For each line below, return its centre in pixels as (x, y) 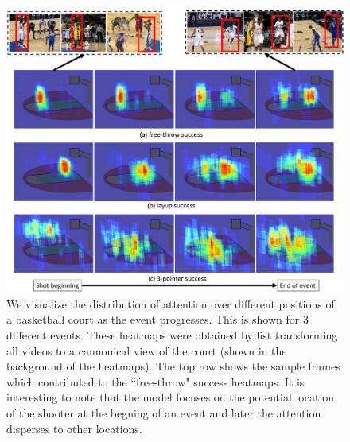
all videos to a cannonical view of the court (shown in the (147, 350)
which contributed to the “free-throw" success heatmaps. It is (156, 381)
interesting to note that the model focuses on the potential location (171, 397)
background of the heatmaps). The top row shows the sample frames (173, 366)
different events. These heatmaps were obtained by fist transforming (172, 335)
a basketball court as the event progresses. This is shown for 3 (157, 319)
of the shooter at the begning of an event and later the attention (164, 412)
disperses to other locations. (74, 428)
